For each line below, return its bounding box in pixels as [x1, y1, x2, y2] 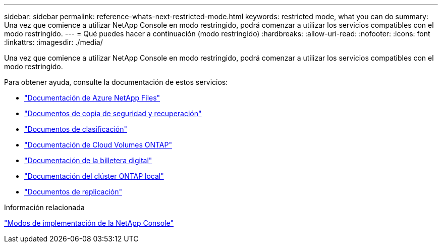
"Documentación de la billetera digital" [24, 156, 152, 165]
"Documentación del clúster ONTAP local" [24, 172, 164, 180]
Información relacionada [4, 203, 85, 212]
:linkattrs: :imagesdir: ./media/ [4, 38, 103, 46]
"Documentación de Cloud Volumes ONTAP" [24, 140, 172, 149]
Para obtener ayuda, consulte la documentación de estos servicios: [4, 78, 228, 86]
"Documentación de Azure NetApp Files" [24, 93, 160, 102]
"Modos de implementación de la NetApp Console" [4, 219, 174, 227]
